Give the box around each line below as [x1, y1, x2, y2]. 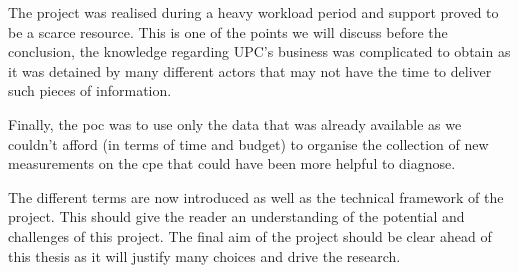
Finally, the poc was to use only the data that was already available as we [8, 113, 462, 134]
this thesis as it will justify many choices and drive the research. [8, 245, 401, 266]
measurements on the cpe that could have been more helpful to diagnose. [8, 153, 456, 174]
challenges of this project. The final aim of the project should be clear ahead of [8, 225, 492, 246]
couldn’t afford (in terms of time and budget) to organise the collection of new [8, 133, 489, 154]
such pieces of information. [8, 80, 172, 101]
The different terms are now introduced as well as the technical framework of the [8, 186, 504, 207]
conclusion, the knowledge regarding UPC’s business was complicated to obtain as [8, 41, 511, 62]
